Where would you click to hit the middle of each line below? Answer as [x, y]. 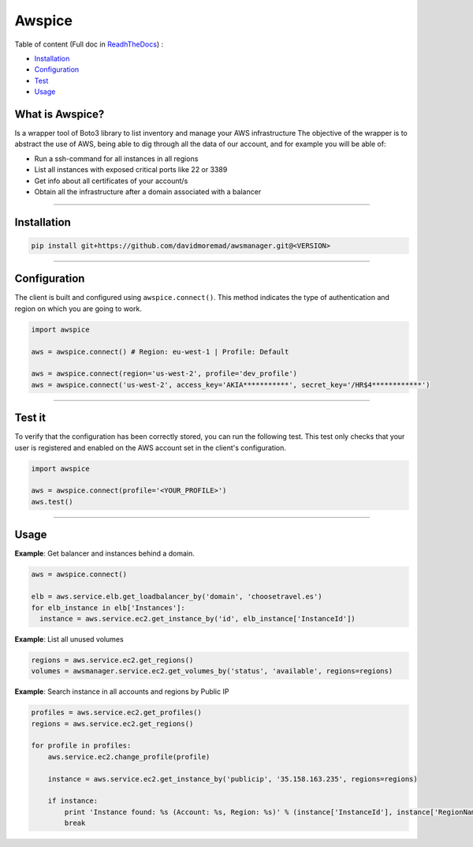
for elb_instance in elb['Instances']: [108, 607]
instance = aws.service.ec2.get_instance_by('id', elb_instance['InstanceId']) [198, 618]
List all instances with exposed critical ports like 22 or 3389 [131, 170]
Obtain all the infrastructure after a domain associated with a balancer [148, 191]
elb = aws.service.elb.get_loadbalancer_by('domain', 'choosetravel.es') [177, 597]
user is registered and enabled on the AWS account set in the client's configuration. [151, 448]
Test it [30, 418]
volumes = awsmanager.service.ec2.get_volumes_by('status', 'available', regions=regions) [212, 671]
